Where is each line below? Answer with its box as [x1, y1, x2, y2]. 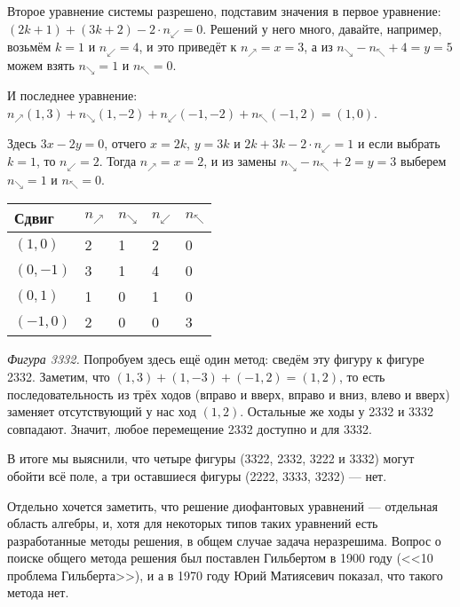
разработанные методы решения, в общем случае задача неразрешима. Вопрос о [7, 531, 441, 549]
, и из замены [203, 152, 277, 170]
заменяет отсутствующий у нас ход [7, 402, 196, 421]
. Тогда [99, 152, 137, 170]
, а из [304, 37, 333, 56]
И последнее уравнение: [7, 85, 138, 104]
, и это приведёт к [139, 37, 237, 56]
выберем [401, 152, 447, 170]
